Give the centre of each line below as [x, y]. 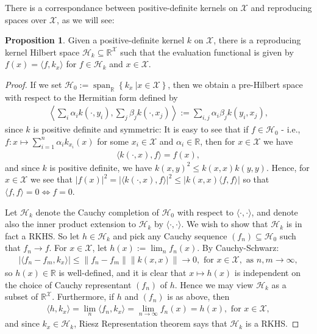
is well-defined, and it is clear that [123, 273]
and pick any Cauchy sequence [170, 235]
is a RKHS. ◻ [272, 323]
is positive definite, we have [101, 167]
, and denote [275, 212]
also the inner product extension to [70, 224]
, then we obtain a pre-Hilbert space [235, 84]
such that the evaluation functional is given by [207, 52]
